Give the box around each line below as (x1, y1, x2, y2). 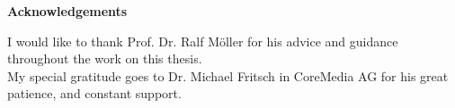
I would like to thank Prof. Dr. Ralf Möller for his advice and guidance (7, 31, 398, 50)
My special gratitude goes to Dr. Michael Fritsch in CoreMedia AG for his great (7, 66, 449, 85)
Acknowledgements (7, 2, 128, 20)
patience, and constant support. (7, 84, 182, 103)
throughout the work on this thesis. (7, 49, 202, 68)
